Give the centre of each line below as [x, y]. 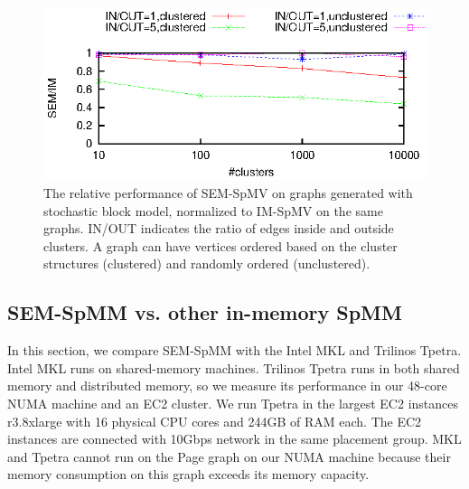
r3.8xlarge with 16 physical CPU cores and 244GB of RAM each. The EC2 [215, 421]
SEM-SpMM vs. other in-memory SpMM [205, 312]
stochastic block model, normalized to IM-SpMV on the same [213, 210]
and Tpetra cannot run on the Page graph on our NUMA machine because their [229, 456]
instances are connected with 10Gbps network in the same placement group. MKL [234, 439]
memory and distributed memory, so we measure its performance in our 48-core [227, 386]
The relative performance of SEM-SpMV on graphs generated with [228, 192]
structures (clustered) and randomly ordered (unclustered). [207, 263]
